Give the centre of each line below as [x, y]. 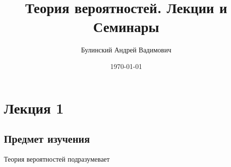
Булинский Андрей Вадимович [126, 50]
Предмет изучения [47, 139]
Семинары [126, 26]
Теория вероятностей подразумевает [57, 159]
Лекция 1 [34, 108]
